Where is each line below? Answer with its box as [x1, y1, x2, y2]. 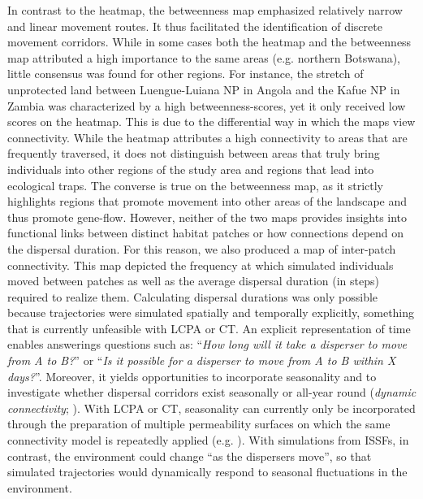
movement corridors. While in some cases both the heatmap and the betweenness [7, 33, 412, 50]
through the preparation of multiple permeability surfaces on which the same [7, 415, 391, 432]
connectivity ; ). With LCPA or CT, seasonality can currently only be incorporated [7, 399, 416, 416]
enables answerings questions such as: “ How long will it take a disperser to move [7, 336, 408, 353]
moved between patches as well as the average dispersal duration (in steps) [7, 272, 379, 289]
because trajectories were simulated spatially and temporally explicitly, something [7, 304, 415, 321]
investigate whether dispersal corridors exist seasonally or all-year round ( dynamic [7, 384, 417, 401]
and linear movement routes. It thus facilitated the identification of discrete [7, 17, 382, 34]
